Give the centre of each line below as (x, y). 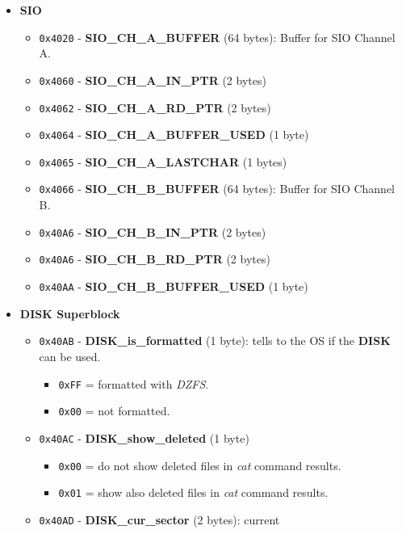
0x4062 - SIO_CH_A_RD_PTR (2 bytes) (155, 107)
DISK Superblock (70, 313)
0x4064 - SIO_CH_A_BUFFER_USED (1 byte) (174, 135)
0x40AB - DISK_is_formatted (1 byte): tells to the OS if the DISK (215, 341)
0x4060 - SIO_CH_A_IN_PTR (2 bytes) (153, 80)
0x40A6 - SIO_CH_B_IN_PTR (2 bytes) (153, 231)
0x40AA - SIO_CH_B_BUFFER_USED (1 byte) (174, 286)
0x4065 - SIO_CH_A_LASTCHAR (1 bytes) (163, 161)
